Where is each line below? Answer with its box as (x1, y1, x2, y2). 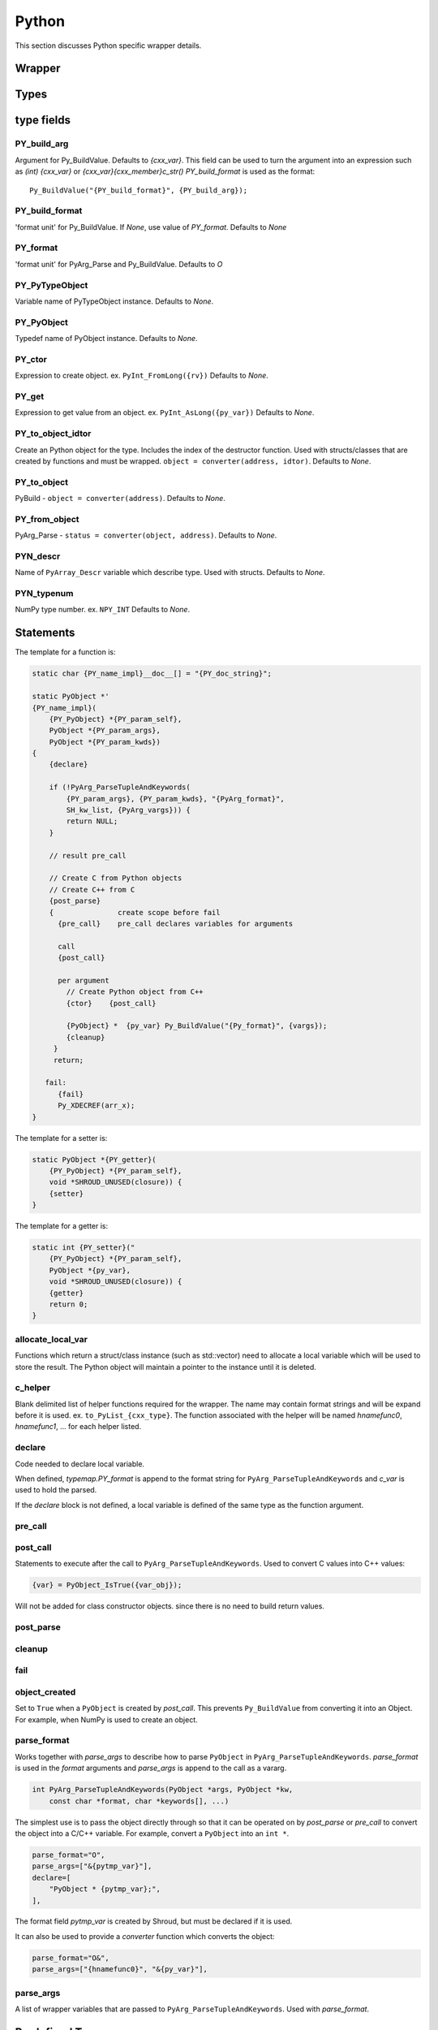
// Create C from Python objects (49, 874, 182, 883)
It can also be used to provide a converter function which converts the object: (15, 1931, 275, 1941)
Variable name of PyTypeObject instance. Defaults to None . (15, 296, 214, 306)
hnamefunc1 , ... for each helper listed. (15, 1422, 142, 1432)
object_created (15, 1686, 76, 1697)
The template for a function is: (15, 647, 116, 657)
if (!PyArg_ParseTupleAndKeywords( (49, 783, 191, 792)
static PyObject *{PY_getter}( (32, 1155, 157, 1164)
